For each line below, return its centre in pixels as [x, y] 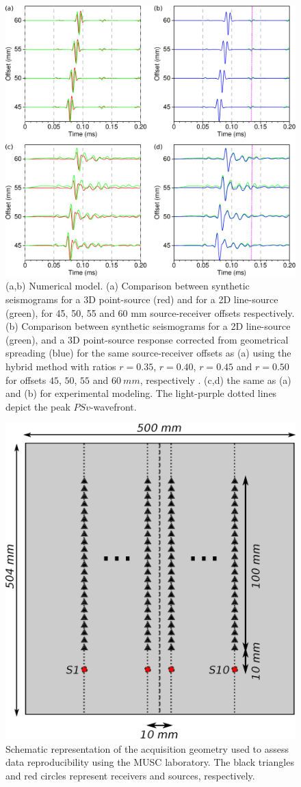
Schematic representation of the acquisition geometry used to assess [147, 748]
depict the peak [38, 406]
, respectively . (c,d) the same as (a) [215, 379]
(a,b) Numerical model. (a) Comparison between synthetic [128, 286]
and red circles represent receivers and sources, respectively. [130, 776]
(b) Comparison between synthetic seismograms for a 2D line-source [148, 326]
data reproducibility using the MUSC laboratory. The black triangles [150, 762]
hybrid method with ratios [61, 366]
